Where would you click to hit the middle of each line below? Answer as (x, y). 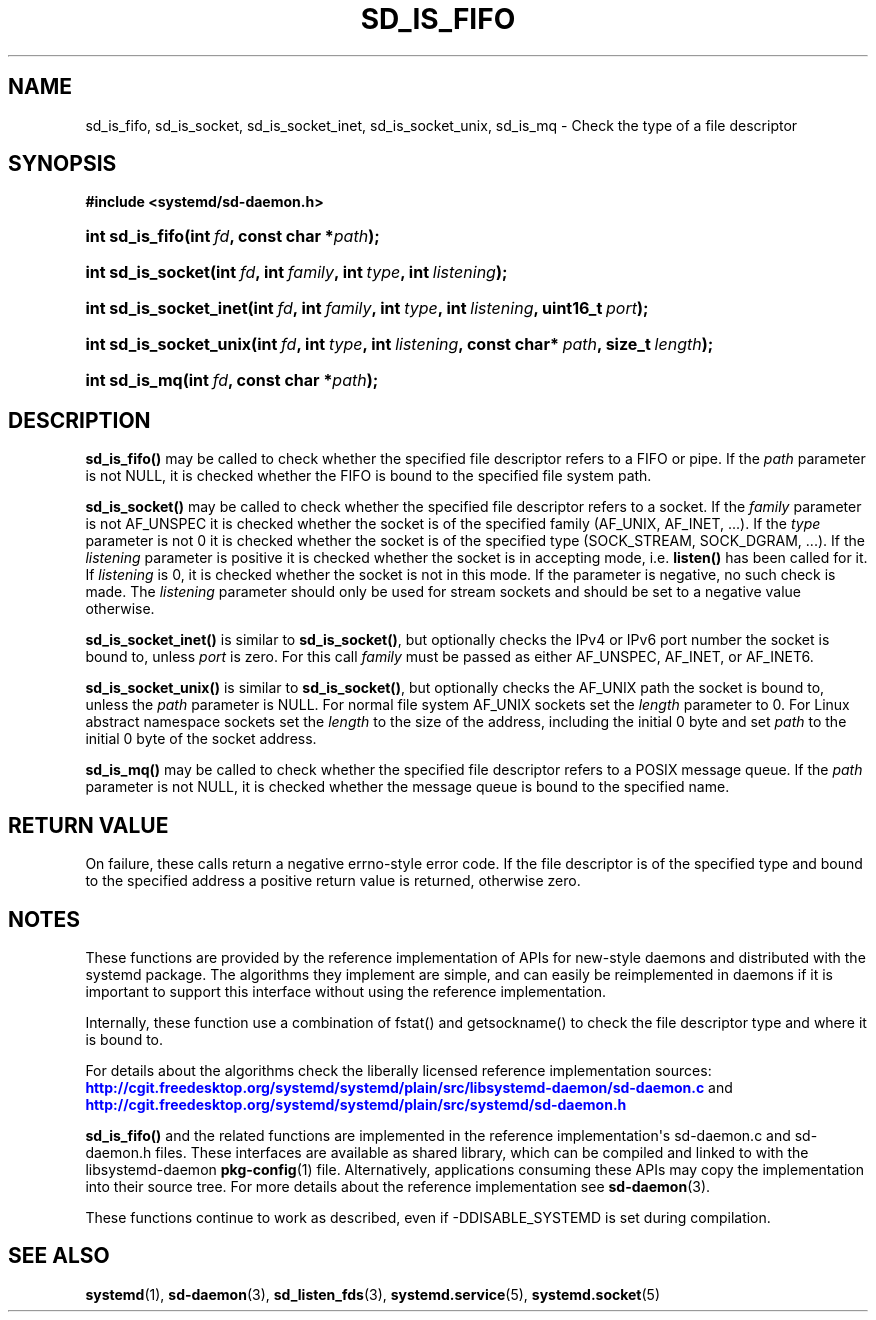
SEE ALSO (59, 1256)
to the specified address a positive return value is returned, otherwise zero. (333, 881)
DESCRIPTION (79, 420)
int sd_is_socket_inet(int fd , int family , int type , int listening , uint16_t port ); (367, 308)
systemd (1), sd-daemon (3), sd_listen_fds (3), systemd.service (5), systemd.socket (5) (373, 1294)
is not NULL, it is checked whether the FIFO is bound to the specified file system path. (368, 476)
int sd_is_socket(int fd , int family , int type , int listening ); (296, 272)
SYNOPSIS (62, 164)
